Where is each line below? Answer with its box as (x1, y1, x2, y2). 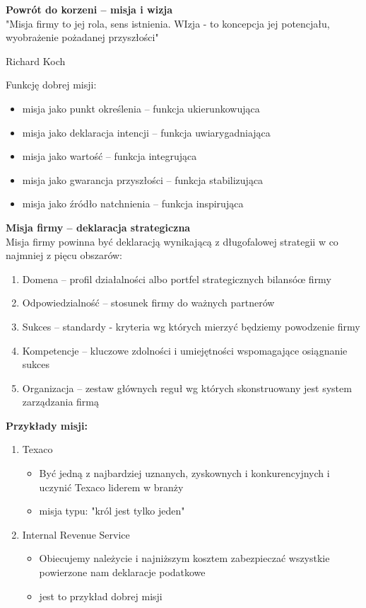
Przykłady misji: (6, 418, 88, 432)
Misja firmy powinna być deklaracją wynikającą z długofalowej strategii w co (6, 234, 338, 248)
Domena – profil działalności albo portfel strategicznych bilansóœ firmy (22, 271, 331, 286)
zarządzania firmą (22, 394, 99, 409)
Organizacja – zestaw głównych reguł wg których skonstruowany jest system (22, 380, 352, 395)
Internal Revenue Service (22, 527, 130, 541)
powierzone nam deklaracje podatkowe (39, 565, 206, 580)
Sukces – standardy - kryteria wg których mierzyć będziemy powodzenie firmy (22, 319, 360, 333)
